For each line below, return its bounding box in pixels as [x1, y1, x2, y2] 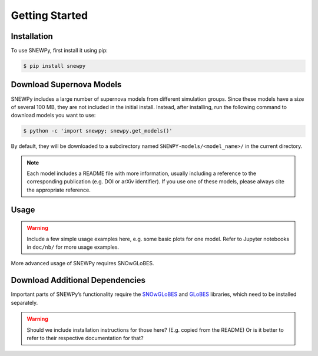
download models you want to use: [11, 112, 96, 119]
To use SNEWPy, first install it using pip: [11, 47, 108, 54]
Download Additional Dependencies [11, 275, 146, 285]
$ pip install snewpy [23, 62, 86, 70]
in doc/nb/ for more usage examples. [26, 243, 120, 250]
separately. [11, 299, 38, 306]
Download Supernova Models [11, 80, 122, 90]
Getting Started [11, 9, 88, 22]
